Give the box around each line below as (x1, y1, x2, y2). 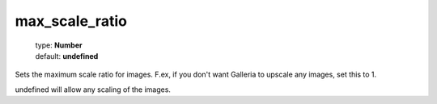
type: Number (35, 40, 83, 50)
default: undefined (35, 51, 99, 60)
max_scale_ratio (15, 12, 127, 30)
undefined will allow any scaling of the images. (15, 85, 172, 94)
